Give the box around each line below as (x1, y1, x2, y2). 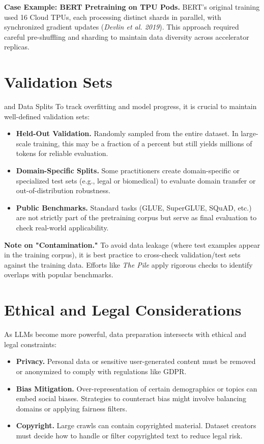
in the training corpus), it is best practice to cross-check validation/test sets (4, 249, 241, 260)
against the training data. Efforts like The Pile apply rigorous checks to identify (4, 259, 253, 270)
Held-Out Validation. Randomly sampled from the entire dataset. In (16, 128, 239, 139)
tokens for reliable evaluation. (16, 148, 108, 159)
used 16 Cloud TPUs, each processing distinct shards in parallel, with (4, 11, 221, 22)
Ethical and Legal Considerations (4, 299, 242, 320)
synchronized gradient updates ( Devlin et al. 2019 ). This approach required (4, 21, 239, 32)
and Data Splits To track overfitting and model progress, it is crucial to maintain (4, 101, 257, 112)
